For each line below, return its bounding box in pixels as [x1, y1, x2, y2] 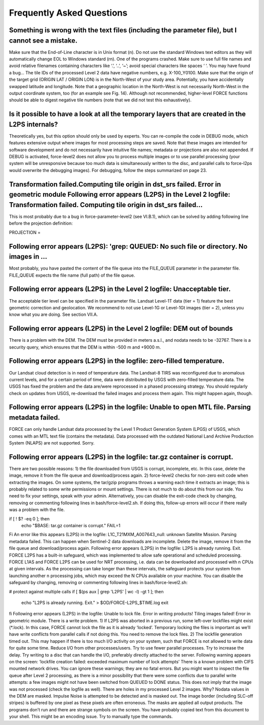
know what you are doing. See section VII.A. [9, 311, 98, 318]
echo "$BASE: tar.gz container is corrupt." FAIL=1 [21, 522, 121, 528]
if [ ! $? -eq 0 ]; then [9, 515, 50, 521]
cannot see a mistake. [9, 36, 78, 45]
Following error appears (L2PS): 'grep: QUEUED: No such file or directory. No [9, 242, 248, 251]
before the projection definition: [9, 220, 73, 226]
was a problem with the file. [9, 507, 65, 513]
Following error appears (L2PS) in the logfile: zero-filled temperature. [9, 357, 225, 365]
